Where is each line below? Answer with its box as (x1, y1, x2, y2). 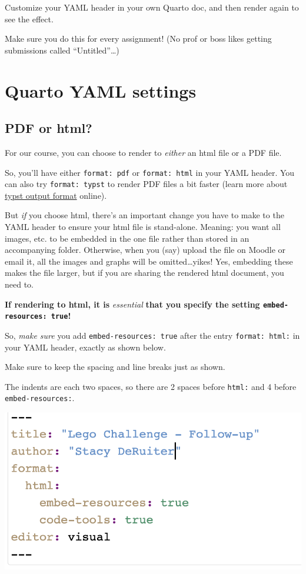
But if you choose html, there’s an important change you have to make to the (5, 209, 284, 221)
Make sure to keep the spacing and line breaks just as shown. (5, 361, 225, 373)
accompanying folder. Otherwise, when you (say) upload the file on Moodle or (5, 243, 286, 256)
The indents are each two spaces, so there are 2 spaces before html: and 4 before (5, 380, 297, 392)
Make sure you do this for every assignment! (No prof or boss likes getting (5, 32, 272, 45)
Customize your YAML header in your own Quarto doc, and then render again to (5, 1, 299, 13)
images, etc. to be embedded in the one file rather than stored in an (5, 232, 250, 244)
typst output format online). (5, 189, 107, 201)
